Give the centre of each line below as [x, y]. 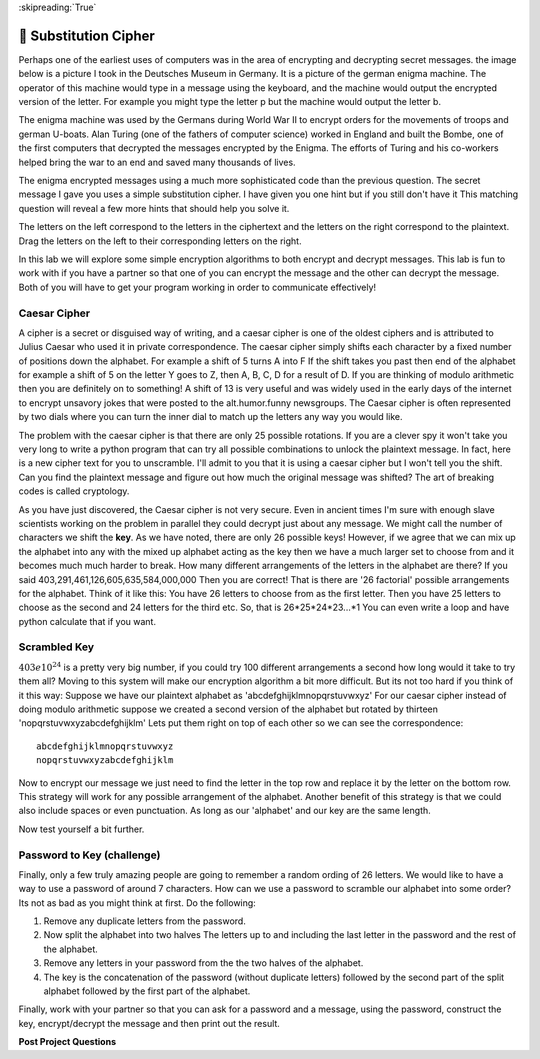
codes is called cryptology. [74, 491]
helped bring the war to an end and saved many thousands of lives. [157, 162]
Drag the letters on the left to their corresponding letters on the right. [160, 241]
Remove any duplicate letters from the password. [145, 921]
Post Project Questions [67, 1042]
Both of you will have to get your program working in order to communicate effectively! [197, 287]
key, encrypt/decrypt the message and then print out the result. [149, 1023]
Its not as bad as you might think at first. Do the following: [137, 902]
